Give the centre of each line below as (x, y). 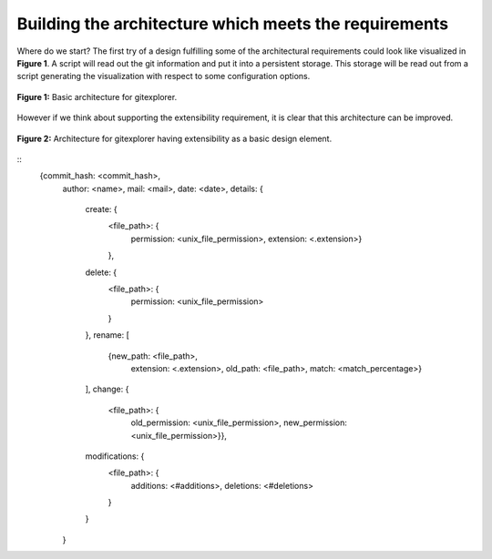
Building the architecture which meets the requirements (233, 24)
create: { (101, 209)
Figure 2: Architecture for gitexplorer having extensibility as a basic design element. (174, 138)
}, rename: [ (107, 335)
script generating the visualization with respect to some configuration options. (164, 76)
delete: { (101, 272)
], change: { (107, 389)
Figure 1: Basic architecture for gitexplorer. (97, 97)
